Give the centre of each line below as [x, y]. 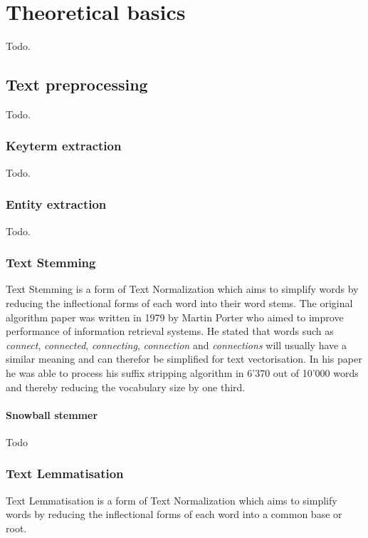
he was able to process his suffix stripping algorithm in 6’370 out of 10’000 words [182, 372]
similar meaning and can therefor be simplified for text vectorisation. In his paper [184, 359]
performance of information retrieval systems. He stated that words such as [170, 331]
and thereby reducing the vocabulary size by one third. [126, 387]
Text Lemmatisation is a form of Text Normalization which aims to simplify [172, 500]
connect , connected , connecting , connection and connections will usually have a [176, 345]
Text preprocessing [77, 84]
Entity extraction [56, 204]
